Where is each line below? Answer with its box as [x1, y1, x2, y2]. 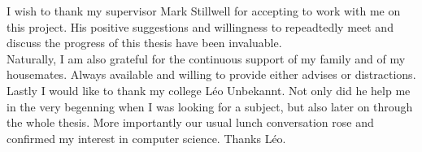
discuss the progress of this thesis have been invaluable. [7, 34, 282, 51]
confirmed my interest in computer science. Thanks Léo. [7, 129, 286, 146]
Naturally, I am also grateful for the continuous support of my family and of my [7, 50, 406, 67]
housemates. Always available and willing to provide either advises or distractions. [7, 66, 416, 83]
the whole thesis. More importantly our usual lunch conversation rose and [7, 114, 374, 131]
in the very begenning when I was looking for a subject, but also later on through [7, 98, 413, 115]
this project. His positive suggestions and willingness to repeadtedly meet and [7, 18, 394, 35]
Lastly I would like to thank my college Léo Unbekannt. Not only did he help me [7, 81, 411, 98]
